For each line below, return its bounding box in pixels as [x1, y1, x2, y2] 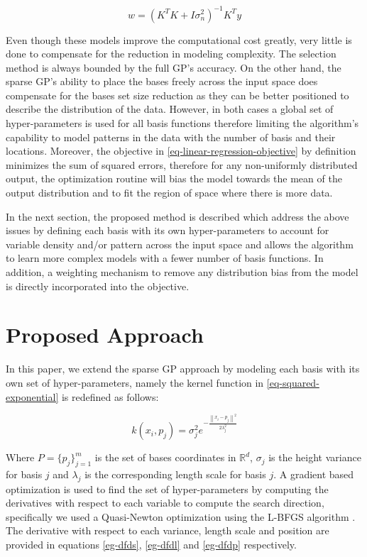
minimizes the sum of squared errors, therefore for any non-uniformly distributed [6, 157, 358, 172]
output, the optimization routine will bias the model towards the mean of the [6, 171, 342, 186]
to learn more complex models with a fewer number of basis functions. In [6, 250, 324, 265]
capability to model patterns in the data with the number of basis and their [6, 129, 336, 144]
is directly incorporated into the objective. [6, 278, 190, 293]
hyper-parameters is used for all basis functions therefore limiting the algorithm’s [6, 116, 359, 131]
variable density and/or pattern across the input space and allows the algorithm [6, 236, 354, 251]
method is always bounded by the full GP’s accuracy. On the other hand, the [6, 60, 341, 75]
